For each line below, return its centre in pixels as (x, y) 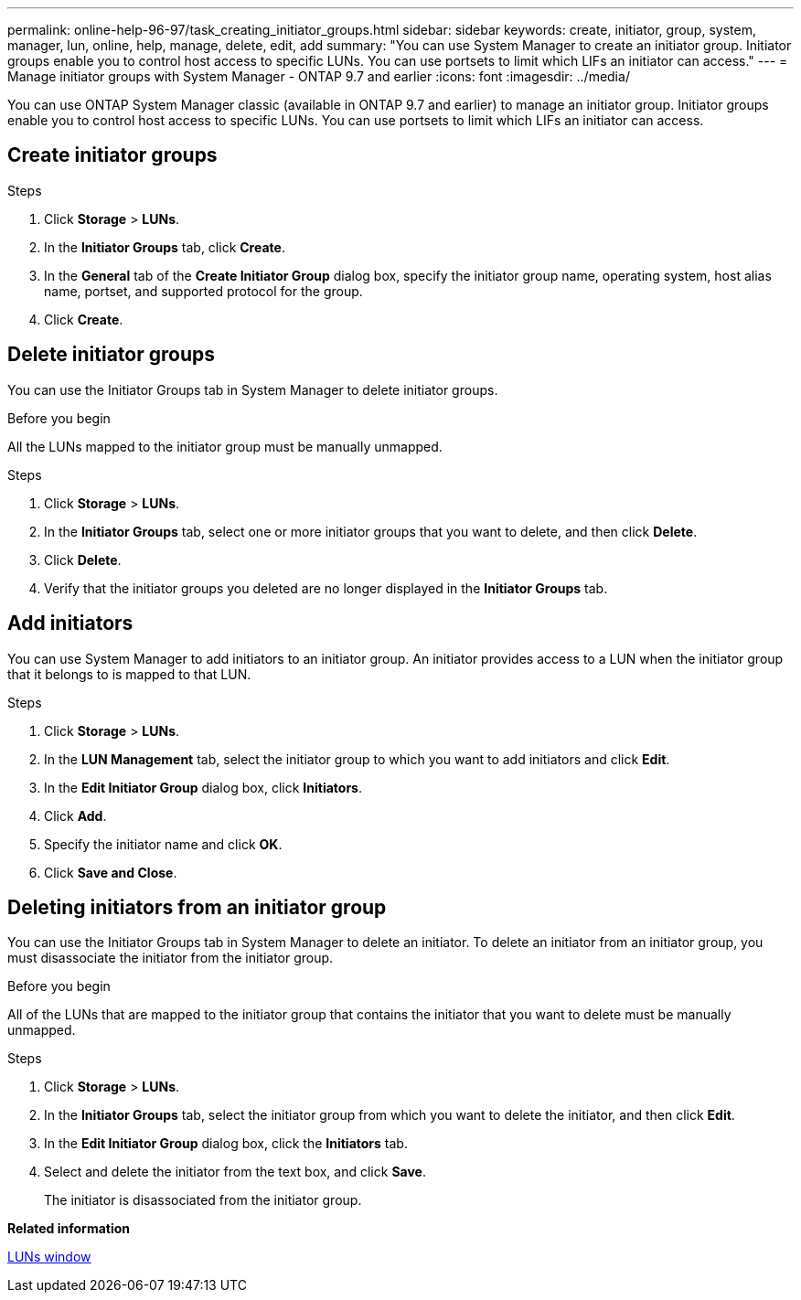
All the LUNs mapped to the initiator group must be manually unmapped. (225, 446)
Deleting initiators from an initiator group (197, 907)
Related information (69, 1229)
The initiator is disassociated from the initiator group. (203, 1200)
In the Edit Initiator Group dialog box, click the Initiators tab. (226, 1144)
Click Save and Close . (111, 872)
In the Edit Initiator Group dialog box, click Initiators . (203, 787)
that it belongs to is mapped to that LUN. (129, 674)
